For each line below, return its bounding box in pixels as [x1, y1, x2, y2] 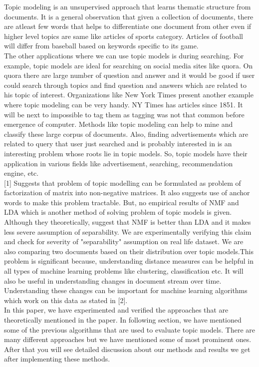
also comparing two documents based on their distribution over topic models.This [4, 246, 254, 256]
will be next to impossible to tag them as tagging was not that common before [4, 109, 245, 119]
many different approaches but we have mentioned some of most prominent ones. [4, 334, 252, 345]
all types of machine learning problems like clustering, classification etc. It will [4, 266, 244, 276]
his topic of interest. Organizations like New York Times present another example [4, 89, 254, 100]
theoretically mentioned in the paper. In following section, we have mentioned [4, 315, 242, 325]
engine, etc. [4, 168, 39, 178]
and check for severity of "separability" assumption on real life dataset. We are [4, 236, 244, 247]
